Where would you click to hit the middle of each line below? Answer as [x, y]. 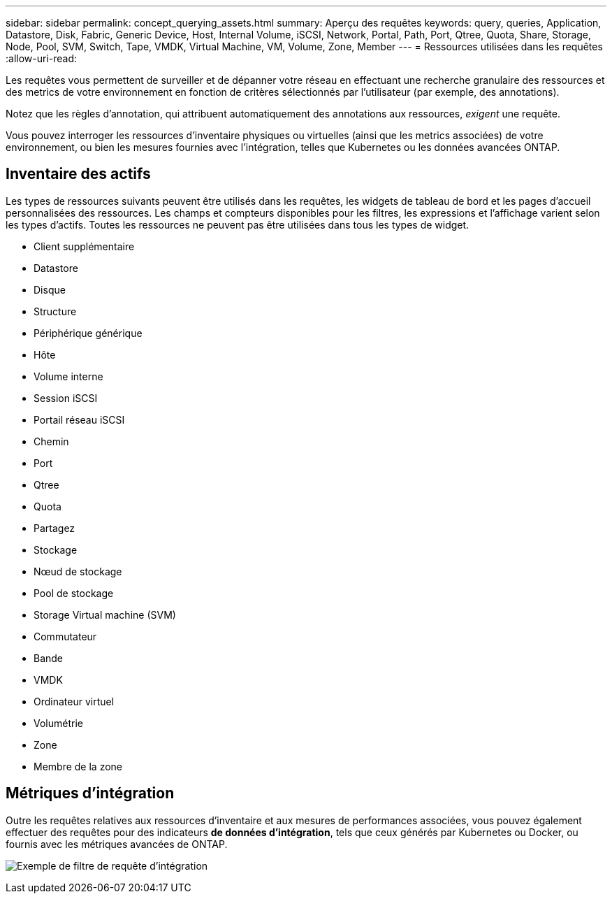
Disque [50, 289]
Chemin [51, 441]
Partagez [54, 528]
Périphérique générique [88, 333]
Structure [55, 311]
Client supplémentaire [84, 246]
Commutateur [65, 636]
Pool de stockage [74, 593]
